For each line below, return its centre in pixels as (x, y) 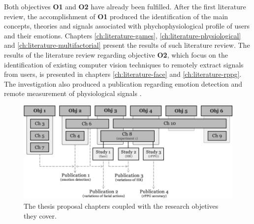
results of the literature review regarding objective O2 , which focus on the (116, 54)
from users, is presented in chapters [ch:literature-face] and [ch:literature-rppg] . (123, 74)
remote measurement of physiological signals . (73, 93)
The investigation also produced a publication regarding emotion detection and (123, 83)
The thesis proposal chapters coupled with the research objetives (121, 206)
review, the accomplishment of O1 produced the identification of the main (116, 16)
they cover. (40, 215)
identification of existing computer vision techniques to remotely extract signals (124, 64)
